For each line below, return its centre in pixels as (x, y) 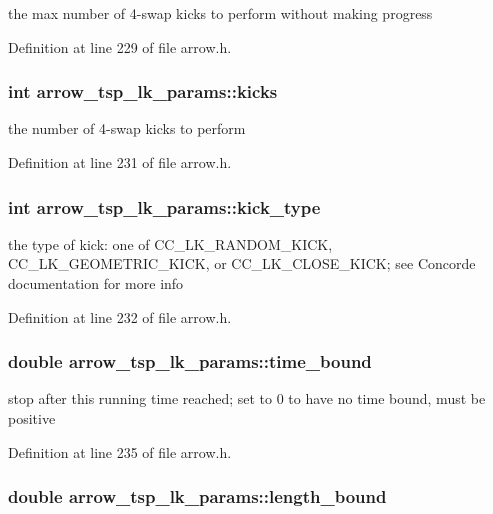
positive (32, 418)
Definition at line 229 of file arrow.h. (120, 46)
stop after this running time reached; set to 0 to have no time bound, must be (247, 398)
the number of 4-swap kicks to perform (127, 128)
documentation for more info (96, 283)
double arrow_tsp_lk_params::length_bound (197, 496)
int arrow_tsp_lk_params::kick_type (164, 206)
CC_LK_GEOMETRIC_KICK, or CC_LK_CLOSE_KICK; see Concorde (242, 263)
